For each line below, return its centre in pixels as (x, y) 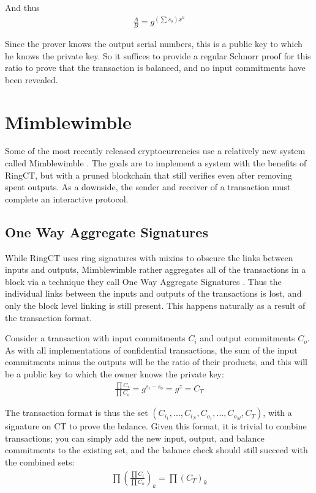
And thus (22, 7)
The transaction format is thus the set (77, 413)
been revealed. (32, 79)
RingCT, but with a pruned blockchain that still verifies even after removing (149, 175)
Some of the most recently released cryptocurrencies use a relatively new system (155, 151)
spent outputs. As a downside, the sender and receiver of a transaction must (148, 187)
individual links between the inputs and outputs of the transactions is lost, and (153, 293)
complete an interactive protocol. (67, 198)
